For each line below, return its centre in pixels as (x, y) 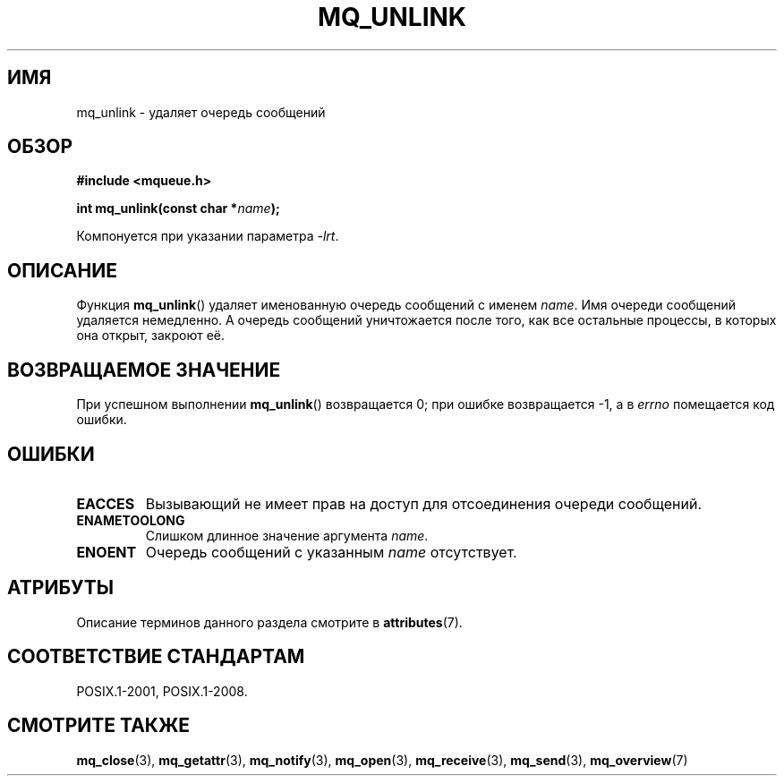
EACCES (106, 503)
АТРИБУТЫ (61, 588)
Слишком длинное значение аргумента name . (287, 535)
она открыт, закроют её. (150, 336)
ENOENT (107, 552)
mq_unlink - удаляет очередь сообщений (201, 112)
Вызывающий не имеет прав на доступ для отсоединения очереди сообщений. (424, 503)
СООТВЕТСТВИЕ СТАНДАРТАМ (156, 657)
